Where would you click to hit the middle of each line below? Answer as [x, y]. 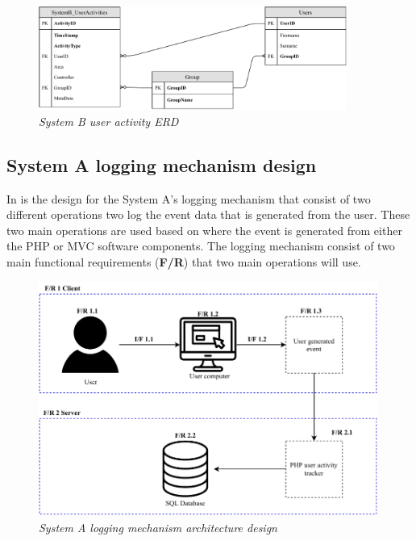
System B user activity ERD [109, 121]
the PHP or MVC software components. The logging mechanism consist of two [201, 246]
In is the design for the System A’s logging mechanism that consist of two [189, 198]
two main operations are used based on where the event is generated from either [204, 230]
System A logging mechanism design [162, 164]
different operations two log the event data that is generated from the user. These [208, 214]
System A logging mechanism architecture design [158, 528]
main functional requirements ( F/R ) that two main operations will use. [184, 261]
